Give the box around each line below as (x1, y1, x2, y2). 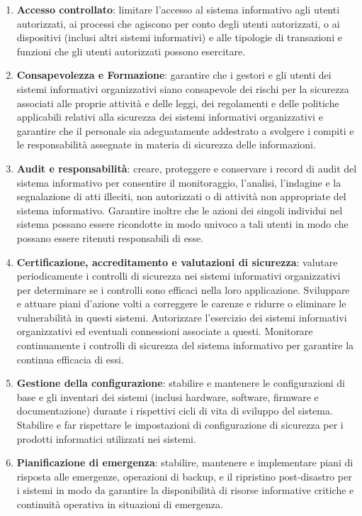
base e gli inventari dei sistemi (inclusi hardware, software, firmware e (16, 389, 319, 404)
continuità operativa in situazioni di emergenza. (16, 497, 223, 511)
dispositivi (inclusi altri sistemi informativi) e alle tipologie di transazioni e (16, 30, 342, 45)
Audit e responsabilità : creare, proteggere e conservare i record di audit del (16, 160, 357, 175)
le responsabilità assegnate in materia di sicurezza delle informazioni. (16, 137, 316, 152)
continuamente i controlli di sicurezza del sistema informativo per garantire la (16, 338, 354, 353)
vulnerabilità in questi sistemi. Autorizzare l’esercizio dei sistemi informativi (16, 309, 347, 324)
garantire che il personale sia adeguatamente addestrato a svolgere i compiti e (16, 123, 354, 138)
